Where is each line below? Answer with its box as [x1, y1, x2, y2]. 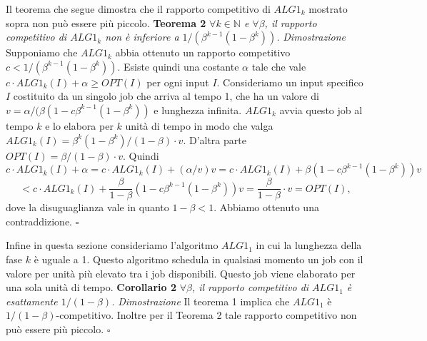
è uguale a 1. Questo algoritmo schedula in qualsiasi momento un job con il [34, 252, 363, 266]
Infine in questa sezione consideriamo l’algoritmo [6, 238, 218, 253]
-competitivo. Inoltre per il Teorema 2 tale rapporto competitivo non [56, 307, 357, 322]
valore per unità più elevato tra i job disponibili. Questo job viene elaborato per [6, 265, 356, 280]
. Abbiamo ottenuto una [213, 200, 319, 215]
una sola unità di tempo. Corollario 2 [6, 280, 176, 295]
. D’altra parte [183, 132, 246, 147]
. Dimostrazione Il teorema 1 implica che [111, 293, 290, 308]
